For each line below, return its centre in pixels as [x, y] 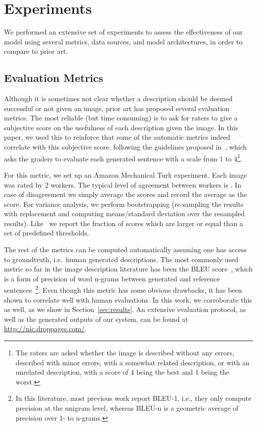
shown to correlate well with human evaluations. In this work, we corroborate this [128, 299]
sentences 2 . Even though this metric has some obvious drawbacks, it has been [123, 289]
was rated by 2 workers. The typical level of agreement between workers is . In [123, 184]
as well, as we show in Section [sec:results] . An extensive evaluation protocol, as [125, 309]
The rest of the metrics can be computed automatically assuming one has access [125, 250]
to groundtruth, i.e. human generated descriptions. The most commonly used [121, 259]
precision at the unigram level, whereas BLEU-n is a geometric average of [127, 408]
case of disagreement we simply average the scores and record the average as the [126, 194]
